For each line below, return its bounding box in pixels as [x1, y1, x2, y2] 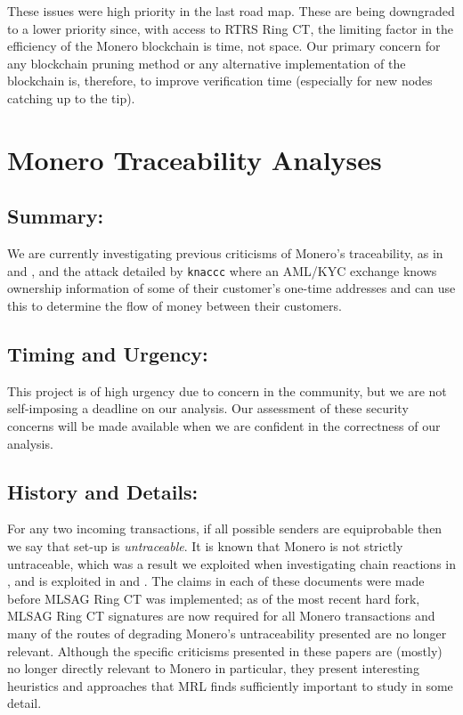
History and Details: [7, 477, 199, 505]
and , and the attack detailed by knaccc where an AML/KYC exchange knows [7, 261, 437, 280]
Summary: [7, 202, 104, 230]
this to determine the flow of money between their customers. [7, 296, 342, 314]
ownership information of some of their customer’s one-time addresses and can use [7, 279, 456, 297]
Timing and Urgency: [7, 339, 208, 367]
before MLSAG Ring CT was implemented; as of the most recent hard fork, [7, 589, 420, 607]
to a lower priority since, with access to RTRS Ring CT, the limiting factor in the [7, 19, 454, 37]
